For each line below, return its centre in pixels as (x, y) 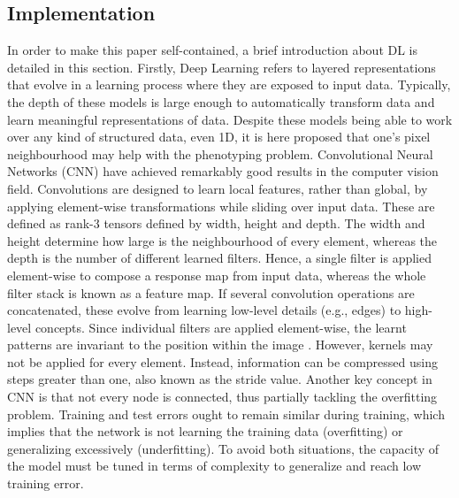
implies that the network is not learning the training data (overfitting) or (205, 431)
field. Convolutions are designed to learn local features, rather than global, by (218, 188)
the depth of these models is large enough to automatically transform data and (221, 101)
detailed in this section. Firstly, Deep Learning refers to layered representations (222, 67)
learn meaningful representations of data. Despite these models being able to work (230, 119)
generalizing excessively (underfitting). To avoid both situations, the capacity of (223, 448)
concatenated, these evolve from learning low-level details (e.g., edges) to (204, 310)
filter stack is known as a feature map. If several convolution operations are (211, 292)
